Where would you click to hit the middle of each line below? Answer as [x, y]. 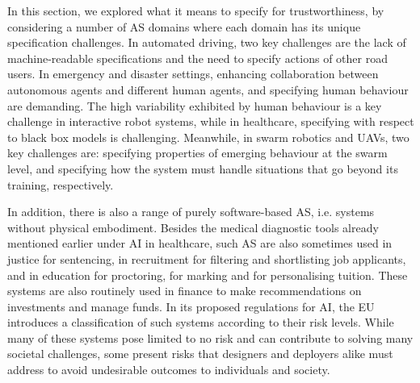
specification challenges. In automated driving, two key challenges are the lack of [207, 42]
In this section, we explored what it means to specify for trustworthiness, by [196, 10]
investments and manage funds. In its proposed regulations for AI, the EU [191, 306]
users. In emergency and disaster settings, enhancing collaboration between [193, 74]
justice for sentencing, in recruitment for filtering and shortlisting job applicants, [207, 258]
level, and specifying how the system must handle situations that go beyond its [203, 168]
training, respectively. [61, 184]
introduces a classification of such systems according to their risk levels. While [201, 322]
